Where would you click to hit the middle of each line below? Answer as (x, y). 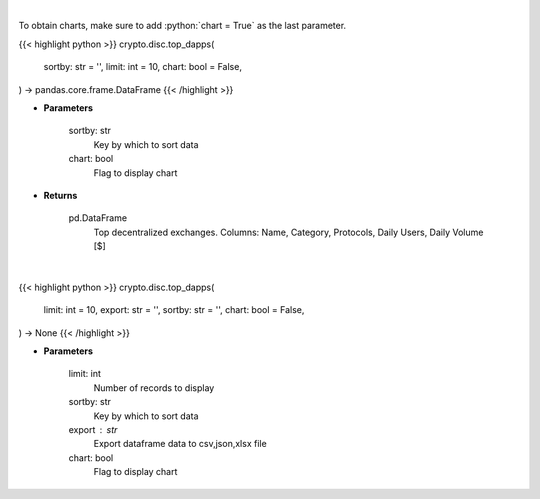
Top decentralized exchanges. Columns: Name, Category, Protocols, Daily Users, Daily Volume (288, 232)
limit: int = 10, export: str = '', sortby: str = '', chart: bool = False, (174, 310)
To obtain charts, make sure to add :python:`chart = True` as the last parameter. (182, 26)
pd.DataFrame (98, 218)
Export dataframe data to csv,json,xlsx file (180, 444)
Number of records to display (154, 387)
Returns (60, 195)
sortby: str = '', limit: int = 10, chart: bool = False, (142, 67)
